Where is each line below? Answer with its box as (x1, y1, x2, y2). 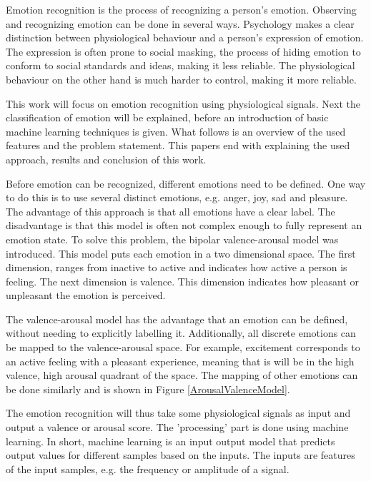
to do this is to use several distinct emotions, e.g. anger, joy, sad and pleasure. (6, 190, 348, 205)
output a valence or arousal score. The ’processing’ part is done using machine (6, 420, 349, 435)
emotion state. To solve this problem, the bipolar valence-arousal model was (6, 231, 339, 246)
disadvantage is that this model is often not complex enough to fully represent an (6, 218, 362, 233)
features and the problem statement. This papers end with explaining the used (6, 138, 350, 153)
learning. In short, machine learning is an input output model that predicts (6, 433, 335, 448)
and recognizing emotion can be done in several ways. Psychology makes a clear (6, 16, 355, 31)
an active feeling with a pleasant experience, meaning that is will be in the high (6, 353, 355, 368)
